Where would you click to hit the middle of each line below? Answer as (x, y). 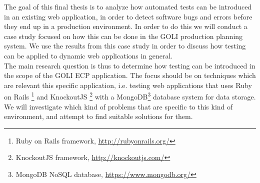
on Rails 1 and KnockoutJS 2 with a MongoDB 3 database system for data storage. (130, 96)
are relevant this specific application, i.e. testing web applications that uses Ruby (128, 85)
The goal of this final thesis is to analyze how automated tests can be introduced (128, 6)
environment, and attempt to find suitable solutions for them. (98, 116)
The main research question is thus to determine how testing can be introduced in (130, 65)
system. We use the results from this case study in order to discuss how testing (125, 46)
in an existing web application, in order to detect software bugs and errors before (128, 16)
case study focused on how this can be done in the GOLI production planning (123, 36)
